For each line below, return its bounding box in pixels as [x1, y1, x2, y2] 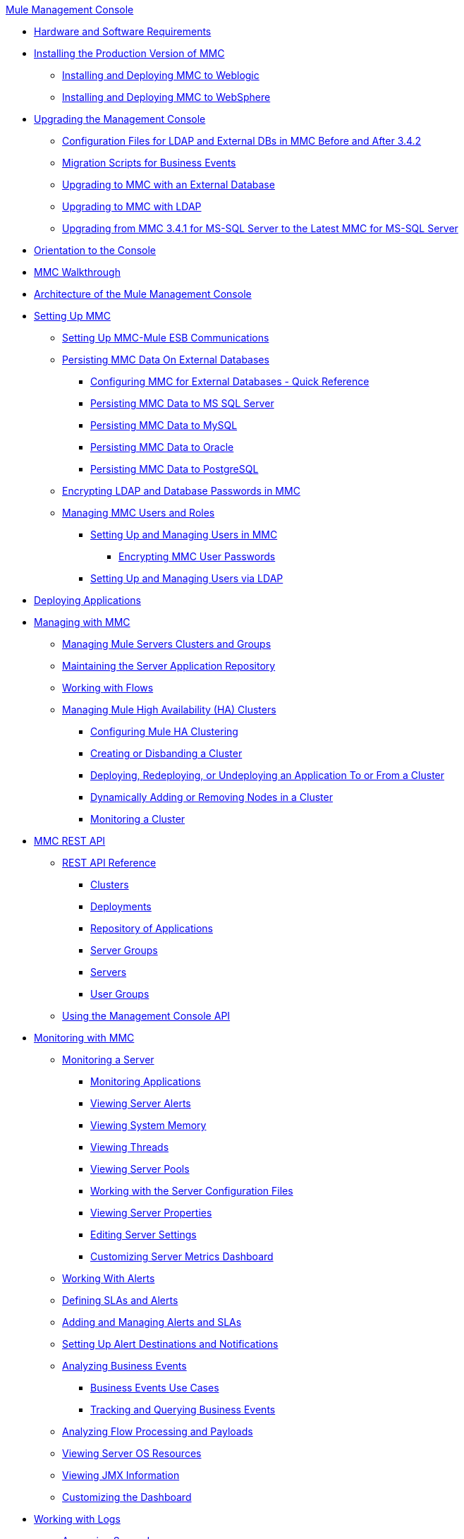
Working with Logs [34, 1513, 121, 1525]
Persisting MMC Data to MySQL [90, 419, 238, 431]
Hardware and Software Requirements [34, 25, 212, 37]
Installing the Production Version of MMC [34, 47, 225, 59]
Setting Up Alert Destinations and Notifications [62, 1338, 279, 1350]
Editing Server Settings [90, 1229, 197, 1241]
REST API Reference [62, 857, 157, 869]
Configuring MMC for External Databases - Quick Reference [90, 375, 370, 387]
